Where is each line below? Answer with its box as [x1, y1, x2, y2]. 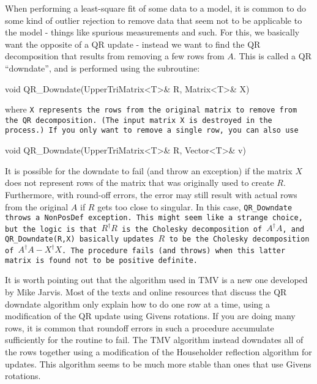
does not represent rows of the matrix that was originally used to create [5, 176, 274, 189]
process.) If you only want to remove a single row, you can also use [5, 126, 299, 135]
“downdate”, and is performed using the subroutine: [5, 61, 200, 74]
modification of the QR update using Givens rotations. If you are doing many [5, 309, 296, 322]
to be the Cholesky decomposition [169, 234, 310, 243]
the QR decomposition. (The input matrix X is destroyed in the [5, 116, 272, 125]
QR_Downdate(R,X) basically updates [5, 234, 154, 243]
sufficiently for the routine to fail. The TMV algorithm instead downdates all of [5, 333, 304, 346]
